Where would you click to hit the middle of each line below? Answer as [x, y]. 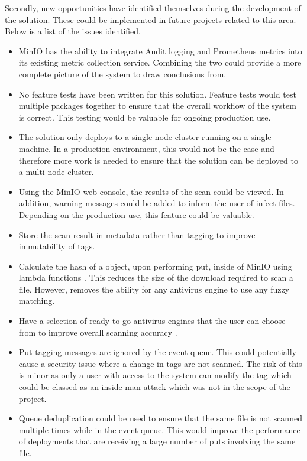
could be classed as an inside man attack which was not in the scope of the [154, 387]
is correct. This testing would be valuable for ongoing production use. [145, 117]
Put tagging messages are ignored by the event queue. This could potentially [157, 352]
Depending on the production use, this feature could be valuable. [136, 214]
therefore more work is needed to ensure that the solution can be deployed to [158, 160]
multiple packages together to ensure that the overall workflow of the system [157, 105]
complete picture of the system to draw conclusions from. [122, 74]
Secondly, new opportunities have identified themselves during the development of [153, 8]
